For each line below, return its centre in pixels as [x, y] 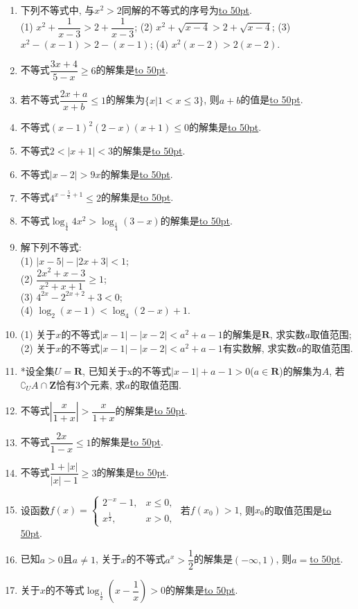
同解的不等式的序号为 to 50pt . [187, 10]
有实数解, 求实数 [260, 347]
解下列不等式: [51, 247]
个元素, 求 [102, 384]
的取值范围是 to [298, 509]
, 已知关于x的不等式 [127, 371]
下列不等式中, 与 [57, 10]
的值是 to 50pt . [272, 99]
